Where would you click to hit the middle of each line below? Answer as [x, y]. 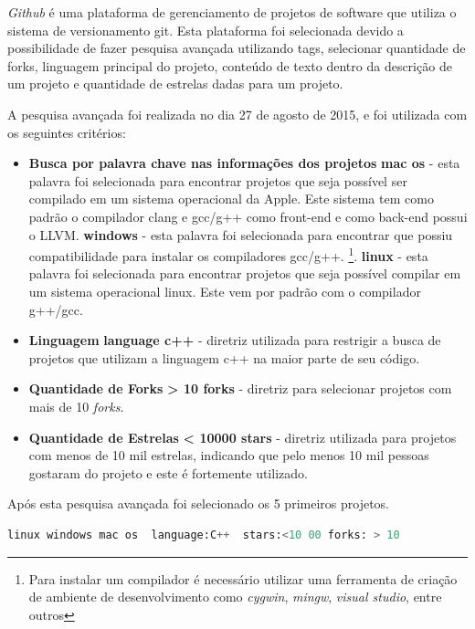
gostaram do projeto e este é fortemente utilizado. [168, 472]
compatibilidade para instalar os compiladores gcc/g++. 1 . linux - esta [228, 254]
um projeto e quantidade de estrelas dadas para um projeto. [175, 84]
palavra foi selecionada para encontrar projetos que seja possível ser [218, 180]
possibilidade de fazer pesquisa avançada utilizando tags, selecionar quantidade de [237, 48]
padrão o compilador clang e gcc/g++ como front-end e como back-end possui [248, 216]
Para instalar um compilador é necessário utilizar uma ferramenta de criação [243, 578]
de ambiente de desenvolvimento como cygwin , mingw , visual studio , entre [235, 597]
